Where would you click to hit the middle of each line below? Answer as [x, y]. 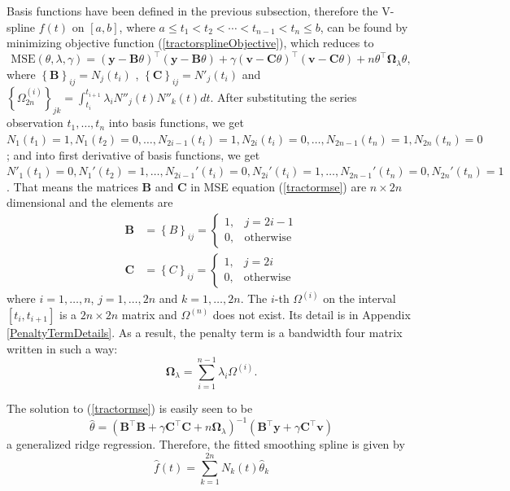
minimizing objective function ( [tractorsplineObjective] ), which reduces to [190, 43]
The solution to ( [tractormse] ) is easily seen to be [130, 408]
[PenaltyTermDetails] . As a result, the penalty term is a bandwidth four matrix [205, 332]
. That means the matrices [72, 186]
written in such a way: [62, 348]
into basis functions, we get [177, 123]
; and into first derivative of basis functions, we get [133, 154]
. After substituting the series [283, 96]
